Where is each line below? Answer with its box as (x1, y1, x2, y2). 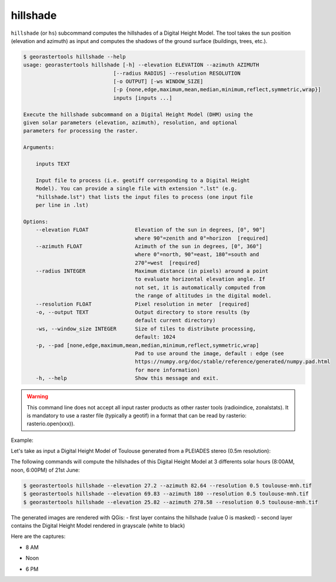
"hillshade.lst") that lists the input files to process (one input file (35, 193, 253, 200)
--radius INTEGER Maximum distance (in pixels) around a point (35, 268, 269, 275)
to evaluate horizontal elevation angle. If (135, 276, 266, 283)
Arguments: (23, 144, 55, 151)
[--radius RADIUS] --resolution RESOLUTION (113, 70, 241, 77)
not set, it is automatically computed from (135, 284, 266, 291)
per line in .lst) (35, 201, 89, 209)
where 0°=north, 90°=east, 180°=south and (135, 251, 260, 258)
